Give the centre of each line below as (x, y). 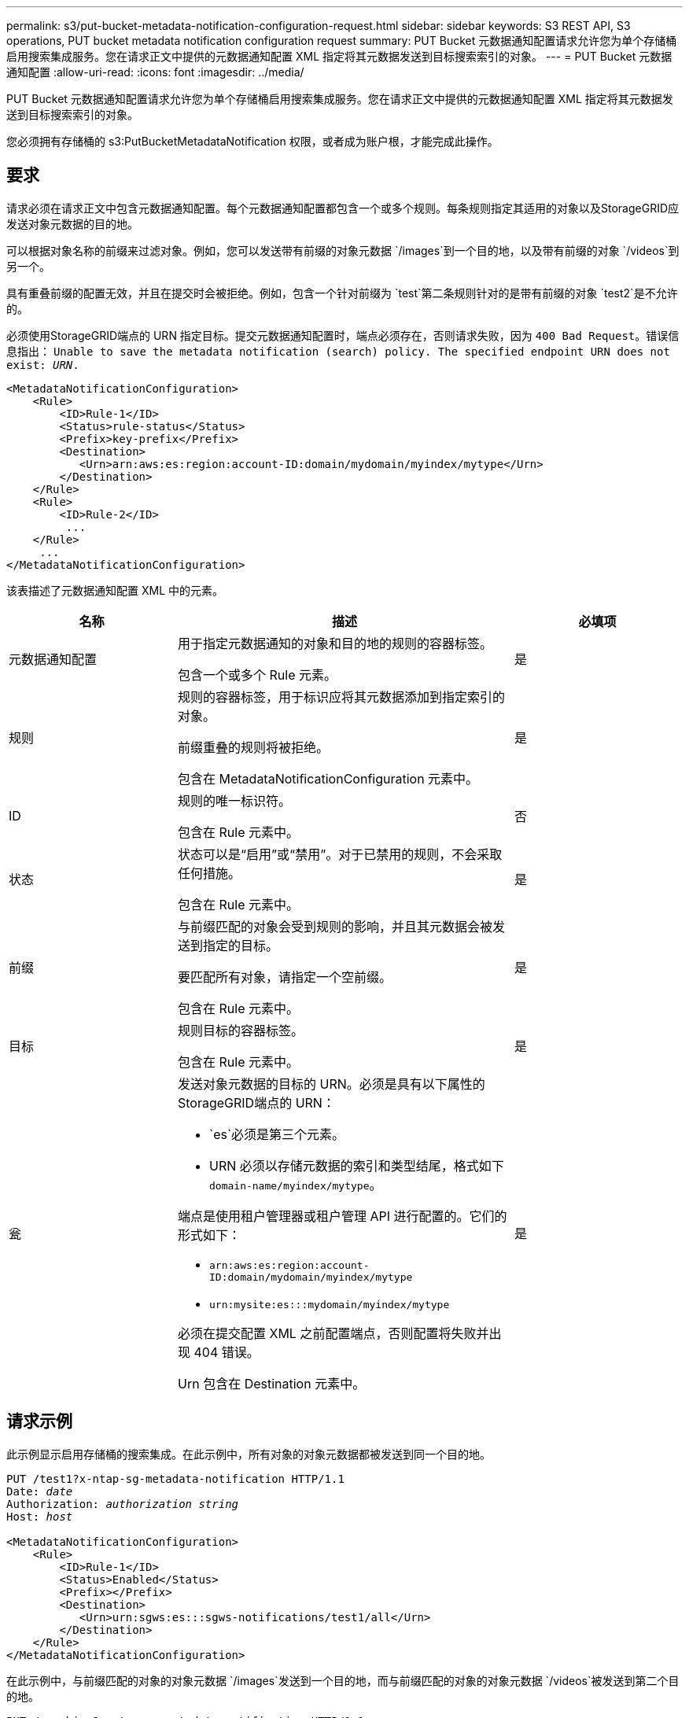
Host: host (40, 1516)
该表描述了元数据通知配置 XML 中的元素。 (115, 590)
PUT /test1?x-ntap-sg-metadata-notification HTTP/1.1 (175, 1478)
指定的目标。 (241, 945)
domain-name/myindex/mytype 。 (296, 1184)
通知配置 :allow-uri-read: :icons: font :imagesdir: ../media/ (155, 72)
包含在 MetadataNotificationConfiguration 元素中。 (328, 778)
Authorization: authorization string (123, 1504)
